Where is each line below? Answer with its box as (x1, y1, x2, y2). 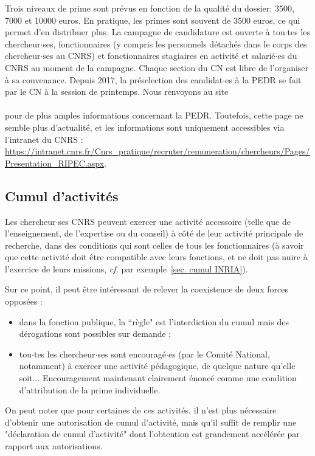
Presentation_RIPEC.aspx (5, 156, 105, 169)
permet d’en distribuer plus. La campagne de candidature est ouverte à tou (5, 26, 285, 38)
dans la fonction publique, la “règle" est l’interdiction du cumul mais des (19, 315, 289, 328)
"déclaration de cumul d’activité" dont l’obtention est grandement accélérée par (5, 427, 300, 440)
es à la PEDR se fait (225, 73, 302, 86)
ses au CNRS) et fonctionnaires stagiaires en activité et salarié (43, 49, 275, 62)
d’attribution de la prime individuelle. (19, 383, 161, 396)
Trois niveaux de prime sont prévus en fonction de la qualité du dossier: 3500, (5, 2, 294, 14)
